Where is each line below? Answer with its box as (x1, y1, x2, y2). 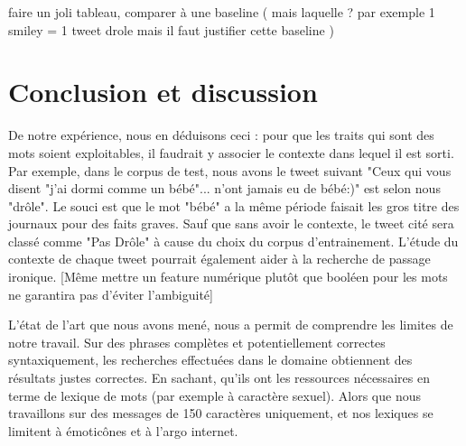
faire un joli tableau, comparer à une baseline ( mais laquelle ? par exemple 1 (8, 3, 435, 21)
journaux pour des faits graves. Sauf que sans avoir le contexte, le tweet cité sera (8, 214, 454, 233)
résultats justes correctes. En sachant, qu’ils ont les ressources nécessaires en (8, 368, 430, 387)
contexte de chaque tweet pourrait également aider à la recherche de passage (8, 249, 431, 268)
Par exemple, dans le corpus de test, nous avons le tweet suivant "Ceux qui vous (8, 161, 452, 180)
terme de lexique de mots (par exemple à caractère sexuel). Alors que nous (8, 386, 421, 404)
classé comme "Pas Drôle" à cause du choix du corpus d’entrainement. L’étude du (8, 231, 459, 250)
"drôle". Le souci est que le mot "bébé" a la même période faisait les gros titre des (8, 196, 460, 215)
